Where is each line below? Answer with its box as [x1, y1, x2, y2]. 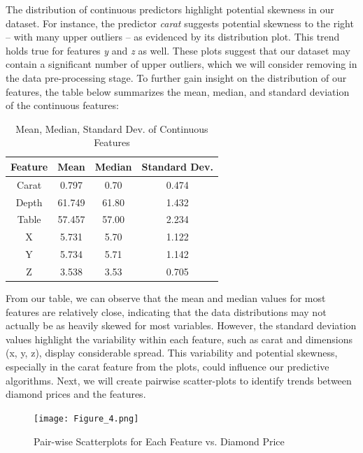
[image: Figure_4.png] [34, 413, 139, 424]
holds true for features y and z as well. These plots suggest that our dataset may [6, 43, 350, 57]
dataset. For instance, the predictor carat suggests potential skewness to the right [6, 15, 354, 30]
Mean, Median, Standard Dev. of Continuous [15, 121, 208, 136]
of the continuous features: [6, 98, 119, 113]
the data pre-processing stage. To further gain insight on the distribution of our [6, 70, 347, 85]
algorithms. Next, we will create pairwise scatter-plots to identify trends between [6, 373, 352, 387]
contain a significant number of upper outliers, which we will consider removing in [6, 57, 357, 71]
